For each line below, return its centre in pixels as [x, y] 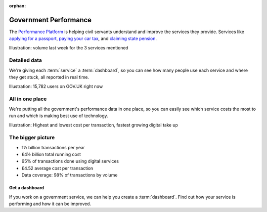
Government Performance [50, 20]
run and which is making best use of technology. [59, 116]
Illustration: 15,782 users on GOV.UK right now [56, 86]
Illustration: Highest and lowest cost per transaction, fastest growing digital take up [93, 125]
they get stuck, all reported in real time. [49, 77]
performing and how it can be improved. [50, 204]
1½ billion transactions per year [53, 147]
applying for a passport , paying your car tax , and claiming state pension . [83, 39]
